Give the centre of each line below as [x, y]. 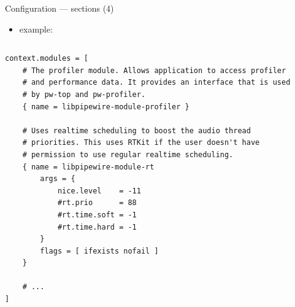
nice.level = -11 [99, 191]
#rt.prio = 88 [97, 203]
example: [36, 29]
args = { [58, 179]
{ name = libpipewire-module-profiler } [106, 107]
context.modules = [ [47, 59]
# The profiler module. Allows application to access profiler [154, 70]
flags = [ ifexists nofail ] [99, 251]
